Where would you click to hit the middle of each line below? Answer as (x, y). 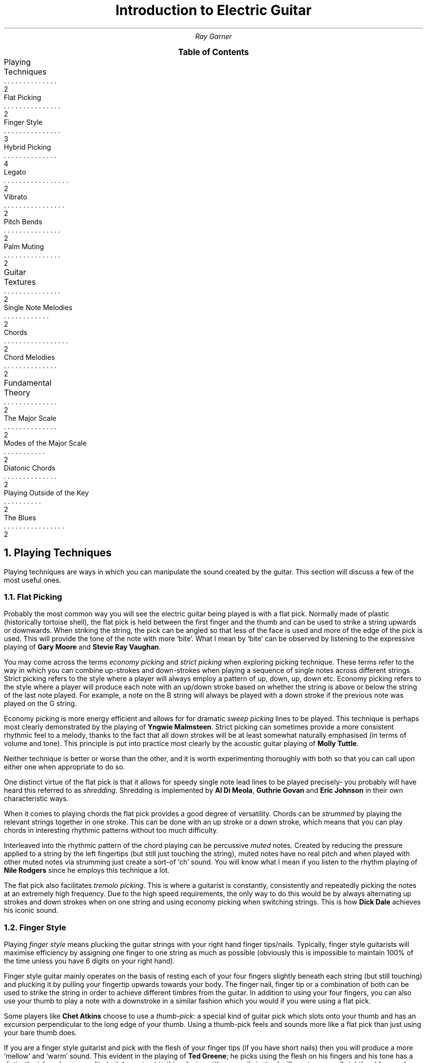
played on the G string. (40, 704)
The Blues (20, 517)
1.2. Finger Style (35, 927)
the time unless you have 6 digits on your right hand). (89, 961)
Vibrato (16, 197)
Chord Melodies (29, 357)
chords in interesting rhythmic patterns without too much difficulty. (111, 830)
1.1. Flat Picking (33, 597)
